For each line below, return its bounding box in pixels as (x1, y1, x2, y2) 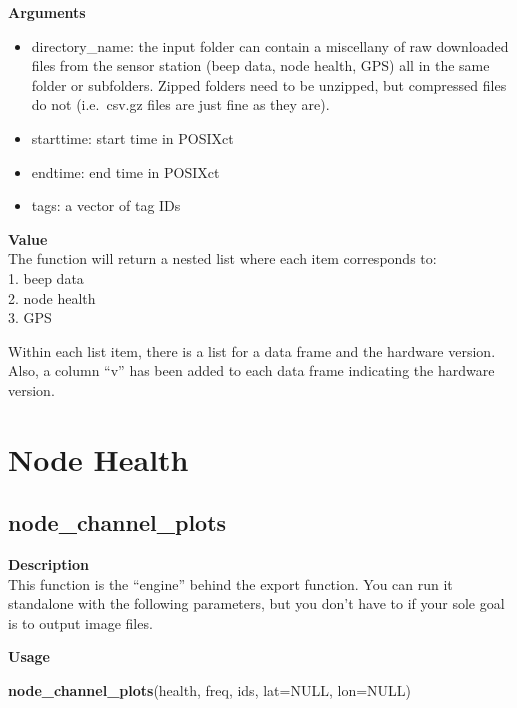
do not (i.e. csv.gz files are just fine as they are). (31, 94, 330, 115)
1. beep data (8, 267, 84, 288)
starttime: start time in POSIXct (31, 127, 234, 148)
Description (8, 554, 90, 575)
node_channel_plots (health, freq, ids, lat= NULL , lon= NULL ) (8, 680, 412, 701)
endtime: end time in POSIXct (31, 161, 220, 182)
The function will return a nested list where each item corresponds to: (8, 248, 437, 269)
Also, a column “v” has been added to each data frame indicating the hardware (8, 360, 495, 381)
